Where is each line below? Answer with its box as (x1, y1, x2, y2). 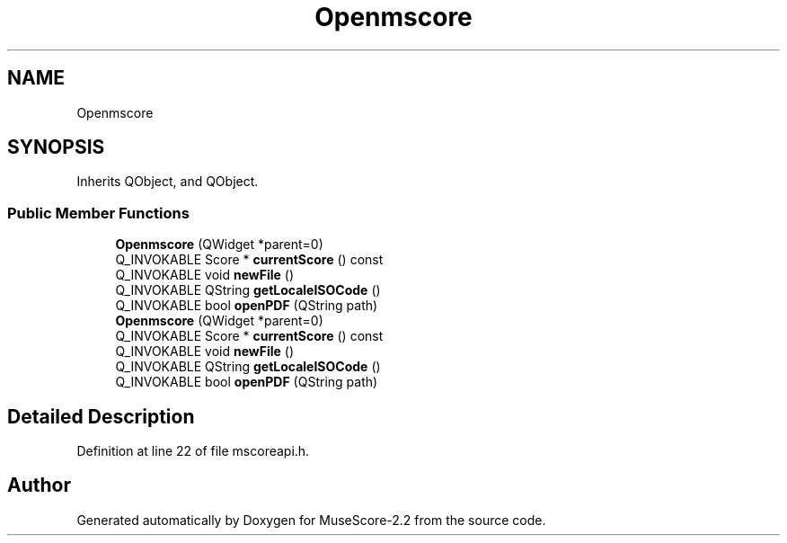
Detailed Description (7, 405, 195, 428)
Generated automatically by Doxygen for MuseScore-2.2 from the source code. (76, 512, 546, 528)
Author (7, 474, 71, 497)
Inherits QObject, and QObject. (76, 174, 259, 190)
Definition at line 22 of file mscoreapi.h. (76, 443, 310, 459)
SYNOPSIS (7, 136, 105, 159)
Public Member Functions (7, 203, 190, 222)
